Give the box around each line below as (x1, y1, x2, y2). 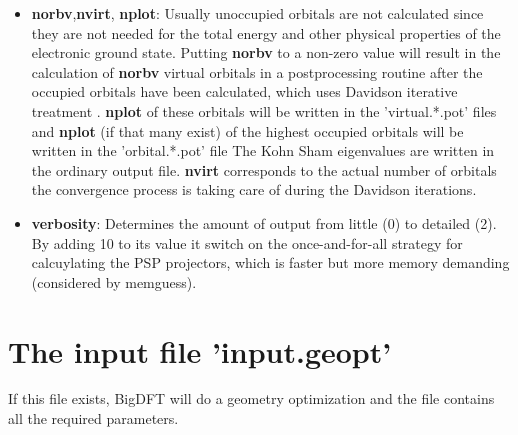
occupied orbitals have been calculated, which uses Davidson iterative (31, 81, 458, 102)
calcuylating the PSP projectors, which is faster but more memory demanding (31, 252, 510, 273)
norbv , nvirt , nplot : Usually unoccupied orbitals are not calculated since (31, 3, 484, 23)
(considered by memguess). (31, 271, 197, 292)
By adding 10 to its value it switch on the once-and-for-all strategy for (31, 232, 463, 253)
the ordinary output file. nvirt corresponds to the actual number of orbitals (31, 159, 497, 180)
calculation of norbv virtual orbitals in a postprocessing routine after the (31, 61, 483, 82)
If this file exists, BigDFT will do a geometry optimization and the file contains (8, 388, 495, 409)
